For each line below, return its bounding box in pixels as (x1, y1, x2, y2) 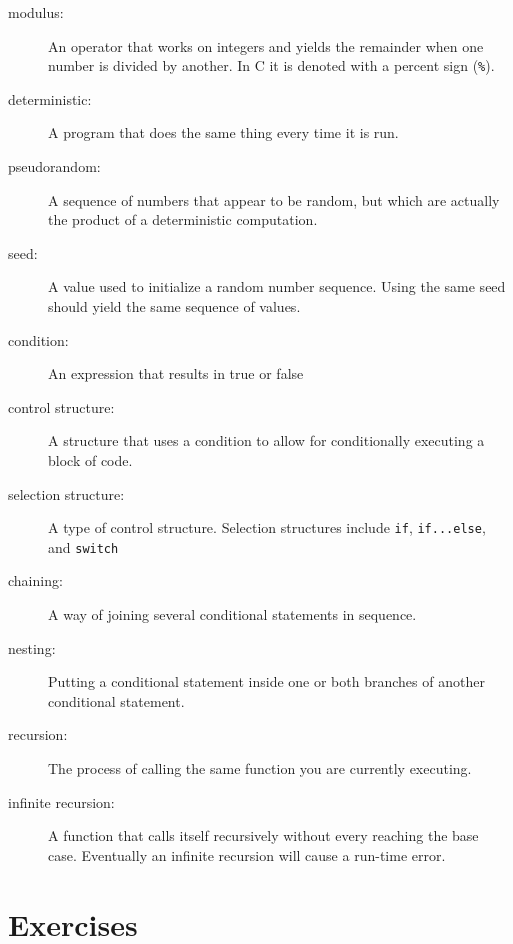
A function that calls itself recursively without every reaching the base (48, 825, 479, 846)
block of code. (48, 449, 133, 470)
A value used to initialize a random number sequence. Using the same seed (48, 276, 506, 297)
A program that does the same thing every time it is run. (48, 122, 399, 143)
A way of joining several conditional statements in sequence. (48, 604, 417, 625)
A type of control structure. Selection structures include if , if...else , (48, 517, 486, 538)
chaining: (8, 570, 63, 591)
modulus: (8, 2, 64, 22)
